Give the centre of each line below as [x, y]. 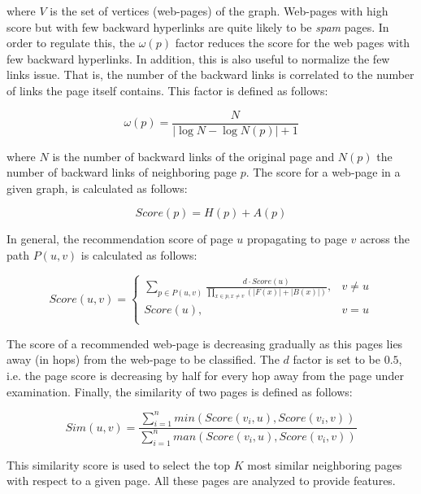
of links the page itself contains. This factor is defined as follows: [167, 90]
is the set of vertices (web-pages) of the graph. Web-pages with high [219, 11]
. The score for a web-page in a [323, 172]
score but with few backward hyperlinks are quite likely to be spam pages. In [198, 26]
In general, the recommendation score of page [120, 239]
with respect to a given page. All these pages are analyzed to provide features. [201, 481]
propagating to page [297, 239]
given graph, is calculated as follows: [97, 188]
